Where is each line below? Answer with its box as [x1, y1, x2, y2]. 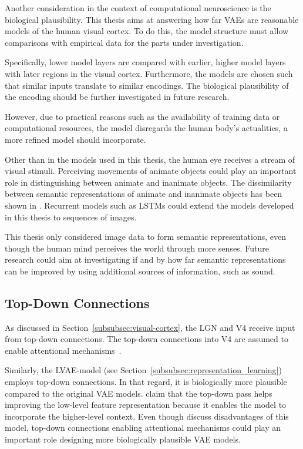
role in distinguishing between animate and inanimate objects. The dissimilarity [5, 176, 292, 188]
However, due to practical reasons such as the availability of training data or [5, 110, 280, 122]
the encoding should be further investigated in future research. [5, 91, 230, 103]
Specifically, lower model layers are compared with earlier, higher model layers [5, 56, 286, 68]
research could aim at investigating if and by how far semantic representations [5, 253, 286, 266]
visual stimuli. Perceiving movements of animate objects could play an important [5, 165, 297, 177]
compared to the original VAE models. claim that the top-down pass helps [5, 387, 272, 399]
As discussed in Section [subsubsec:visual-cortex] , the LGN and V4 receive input [5, 321, 295, 333]
